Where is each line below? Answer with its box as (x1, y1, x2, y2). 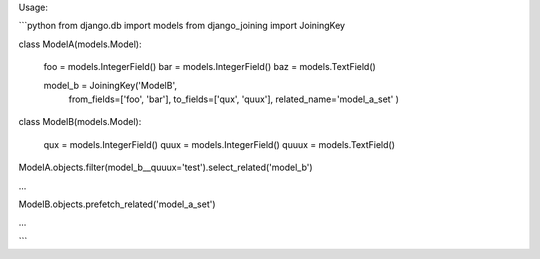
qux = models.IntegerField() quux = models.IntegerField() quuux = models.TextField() (43, 138, 395, 150)
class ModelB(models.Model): (18, 116, 142, 128)
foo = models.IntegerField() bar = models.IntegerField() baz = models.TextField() (43, 61, 377, 73)
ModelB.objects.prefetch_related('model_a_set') (18, 198, 216, 210)
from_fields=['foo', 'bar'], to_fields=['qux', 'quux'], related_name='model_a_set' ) (68, 93, 400, 105)
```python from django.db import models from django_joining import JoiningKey (18, 20, 345, 32)
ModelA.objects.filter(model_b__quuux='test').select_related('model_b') (18, 161, 314, 174)
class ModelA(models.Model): (18, 38, 142, 50)
